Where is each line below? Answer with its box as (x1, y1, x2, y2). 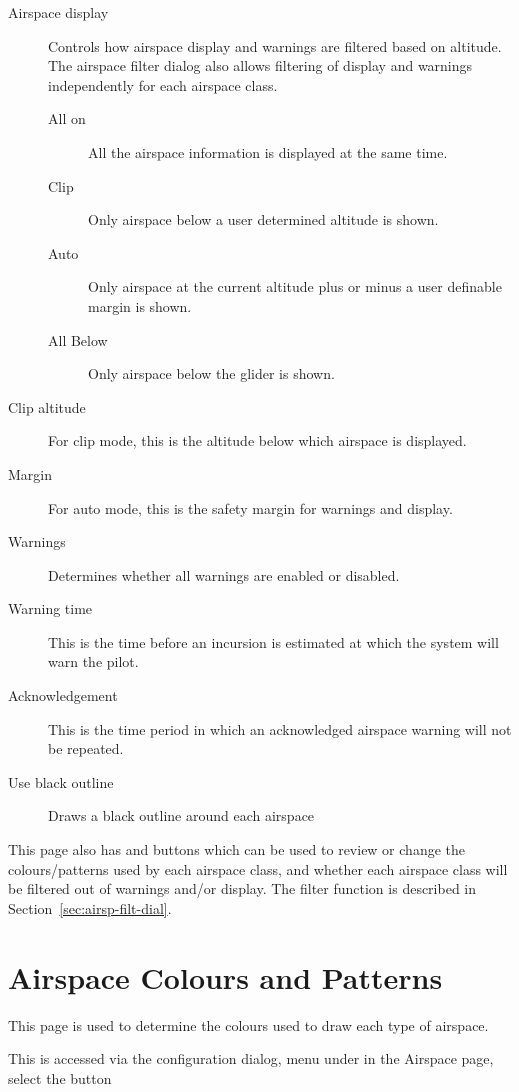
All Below (48, 329, 108, 350)
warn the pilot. (48, 651, 139, 672)
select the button (8, 1067, 112, 1088)
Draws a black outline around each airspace (48, 805, 315, 826)
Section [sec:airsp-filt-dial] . (8, 897, 172, 918)
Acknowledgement (8, 685, 118, 706)
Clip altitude (8, 396, 86, 417)
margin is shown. (88, 295, 192, 316)
